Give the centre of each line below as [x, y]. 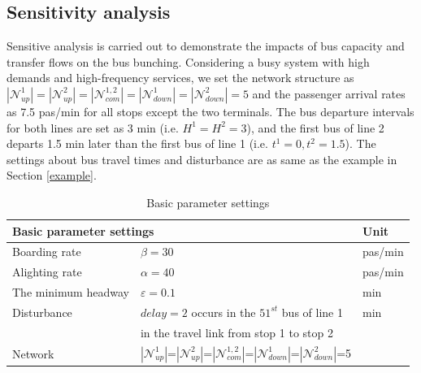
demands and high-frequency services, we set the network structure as [180, 78]
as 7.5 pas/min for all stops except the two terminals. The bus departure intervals [210, 111]
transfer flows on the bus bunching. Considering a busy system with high [188, 61]
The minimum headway [71, 292]
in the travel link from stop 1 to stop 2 [237, 332]
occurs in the [224, 312]
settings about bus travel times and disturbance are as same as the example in [202, 159]
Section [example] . [52, 175]
